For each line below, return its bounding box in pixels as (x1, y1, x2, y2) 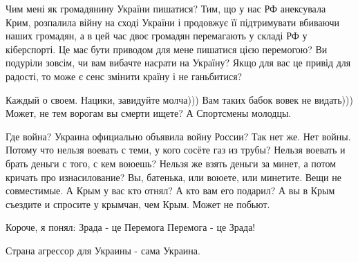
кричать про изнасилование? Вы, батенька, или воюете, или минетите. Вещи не (6, 169, 341, 184)
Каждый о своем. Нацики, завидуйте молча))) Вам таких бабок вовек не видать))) (6, 92, 353, 106)
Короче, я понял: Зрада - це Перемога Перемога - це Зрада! (6, 220, 256, 234)
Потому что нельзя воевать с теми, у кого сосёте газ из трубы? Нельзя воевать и (6, 142, 346, 157)
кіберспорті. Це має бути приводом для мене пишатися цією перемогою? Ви (6, 41, 328, 56)
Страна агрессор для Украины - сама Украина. (6, 243, 200, 257)
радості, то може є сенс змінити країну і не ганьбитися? (6, 68, 243, 83)
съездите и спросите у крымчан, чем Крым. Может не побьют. (6, 196, 270, 211)
